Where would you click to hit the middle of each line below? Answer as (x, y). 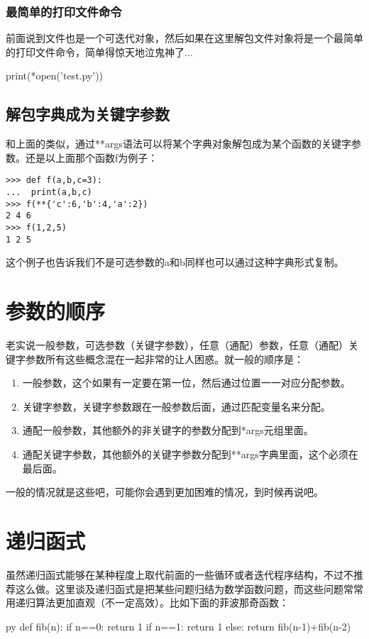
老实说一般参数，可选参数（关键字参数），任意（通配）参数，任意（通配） (177, 345)
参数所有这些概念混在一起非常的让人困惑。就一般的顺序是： (164, 359)
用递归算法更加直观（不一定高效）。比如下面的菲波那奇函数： (147, 602)
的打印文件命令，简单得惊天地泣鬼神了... (99, 51)
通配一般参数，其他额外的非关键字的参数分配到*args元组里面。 (168, 430)
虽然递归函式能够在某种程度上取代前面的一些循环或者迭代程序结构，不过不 (180, 574)
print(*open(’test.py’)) (55, 76)
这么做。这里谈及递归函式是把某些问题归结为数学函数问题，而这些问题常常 (189, 588)
